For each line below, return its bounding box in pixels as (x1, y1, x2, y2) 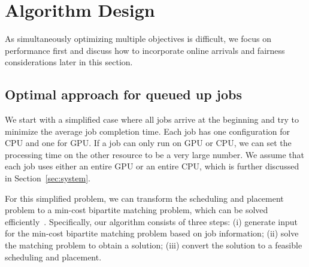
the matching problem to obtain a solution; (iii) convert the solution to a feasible (5, 239, 302, 251)
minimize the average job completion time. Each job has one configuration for (5, 125, 290, 137)
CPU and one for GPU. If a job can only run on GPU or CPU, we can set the (5, 136, 292, 149)
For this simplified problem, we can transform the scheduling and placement (5, 192, 284, 204)
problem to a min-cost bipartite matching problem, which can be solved (5, 204, 268, 216)
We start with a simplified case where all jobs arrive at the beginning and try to (5, 113, 299, 126)
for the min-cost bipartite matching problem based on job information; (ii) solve (5, 227, 299, 239)
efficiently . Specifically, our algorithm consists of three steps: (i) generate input (5, 215, 298, 227)
